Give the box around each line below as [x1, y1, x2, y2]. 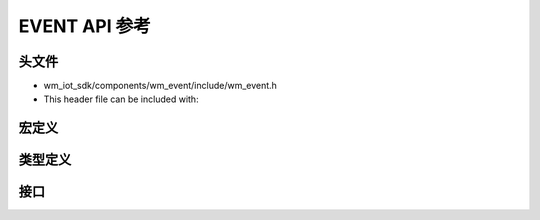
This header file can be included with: [43, 93, 199, 105]
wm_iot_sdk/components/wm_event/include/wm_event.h [43, 80, 277, 92]
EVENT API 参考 [18, 15, 152, 37]
